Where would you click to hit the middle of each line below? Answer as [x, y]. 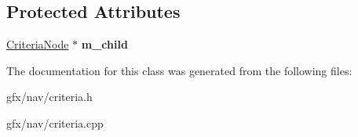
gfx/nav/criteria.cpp [55, 123]
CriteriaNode [38, 44]
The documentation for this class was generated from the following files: [179, 70]
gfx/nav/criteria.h [49, 97]
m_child [104, 44]
